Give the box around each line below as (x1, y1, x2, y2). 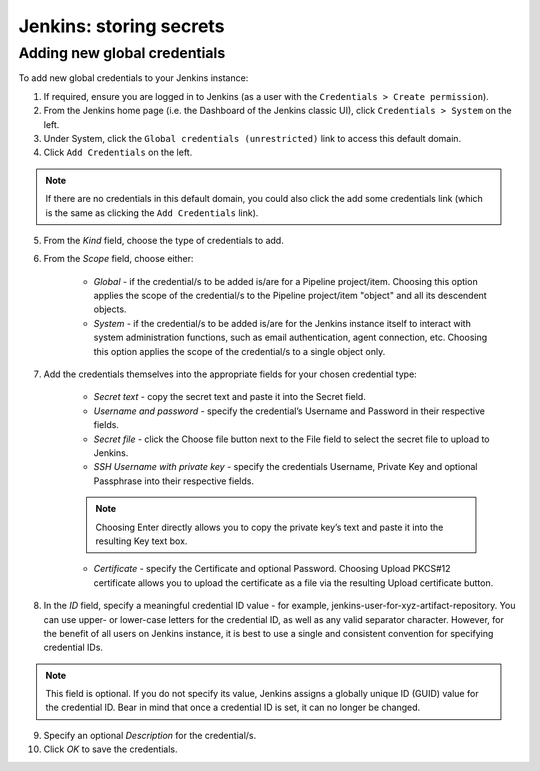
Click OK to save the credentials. (43, 743, 179, 755)
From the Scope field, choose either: (43, 253, 194, 265)
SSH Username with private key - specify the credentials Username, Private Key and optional (93, 461, 479, 473)
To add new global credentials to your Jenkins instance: (18, 72, 249, 84)
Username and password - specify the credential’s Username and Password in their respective (93, 405, 485, 417)
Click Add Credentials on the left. (43, 146, 193, 159)
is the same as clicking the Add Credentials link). (45, 206, 259, 219)
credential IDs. (43, 641, 104, 654)
